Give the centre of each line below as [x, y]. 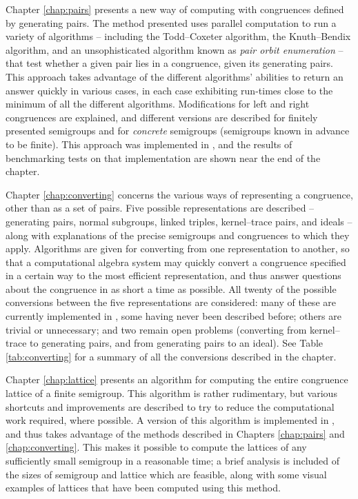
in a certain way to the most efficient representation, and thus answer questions [173, 275]
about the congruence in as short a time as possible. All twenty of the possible [171, 288]
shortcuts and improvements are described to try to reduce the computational [170, 406]
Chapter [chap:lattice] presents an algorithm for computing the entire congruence [177, 379]
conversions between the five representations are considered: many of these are [171, 302]
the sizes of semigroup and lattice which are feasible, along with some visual [166, 474]
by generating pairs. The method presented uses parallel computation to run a [171, 22]
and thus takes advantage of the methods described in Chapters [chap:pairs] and [175, 433]
